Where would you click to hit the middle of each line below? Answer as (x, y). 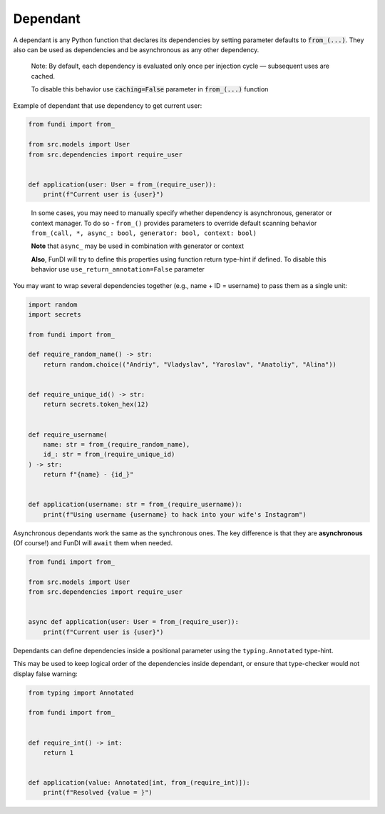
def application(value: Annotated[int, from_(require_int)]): (139, 783)
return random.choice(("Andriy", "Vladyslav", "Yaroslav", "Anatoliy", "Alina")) (190, 364)
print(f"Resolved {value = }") (98, 793)
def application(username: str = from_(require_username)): (135, 505)
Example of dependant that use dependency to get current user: (108, 105)
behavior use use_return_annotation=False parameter (118, 269)
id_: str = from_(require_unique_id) (109, 455)
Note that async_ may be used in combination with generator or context (138, 246)
